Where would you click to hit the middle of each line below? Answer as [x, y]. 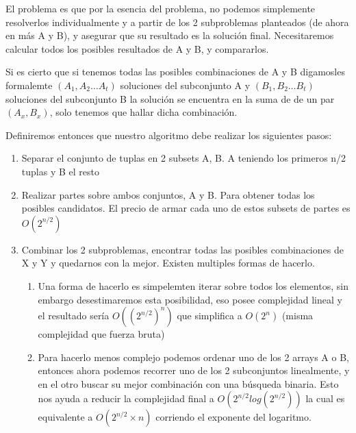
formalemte [29, 85]
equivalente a [65, 417]
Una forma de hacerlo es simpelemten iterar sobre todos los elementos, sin [193, 285]
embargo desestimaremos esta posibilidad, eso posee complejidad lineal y [190, 299]
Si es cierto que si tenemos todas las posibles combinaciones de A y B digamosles [175, 72]
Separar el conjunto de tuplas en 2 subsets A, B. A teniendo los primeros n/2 [184, 158]
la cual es [325, 398]
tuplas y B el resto [60, 171]
